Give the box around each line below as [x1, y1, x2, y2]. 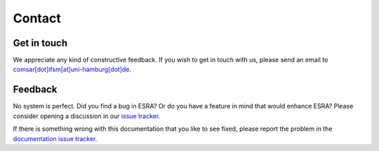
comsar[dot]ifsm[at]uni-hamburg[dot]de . [13, 65, 131, 73]
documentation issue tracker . [13, 134, 98, 143]
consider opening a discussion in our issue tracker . [13, 112, 161, 120]
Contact [13, 10, 61, 26]
